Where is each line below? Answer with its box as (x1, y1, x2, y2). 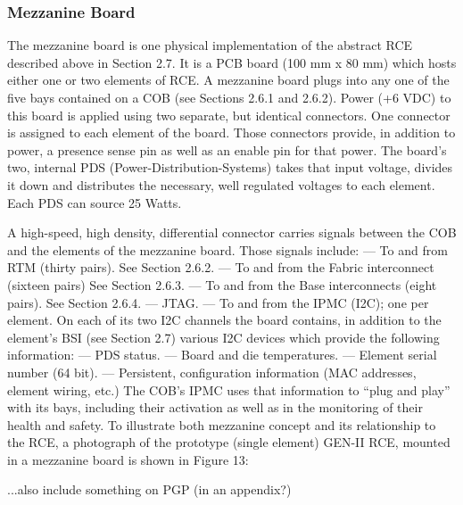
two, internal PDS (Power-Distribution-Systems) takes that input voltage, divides (7, 158, 453, 177)
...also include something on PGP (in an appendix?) (7, 480, 292, 499)
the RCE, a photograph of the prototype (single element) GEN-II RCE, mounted (7, 433, 451, 451)
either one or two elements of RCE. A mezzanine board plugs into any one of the (7, 70, 450, 89)
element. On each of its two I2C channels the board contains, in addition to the (7, 310, 442, 329)
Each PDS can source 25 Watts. (7, 193, 182, 211)
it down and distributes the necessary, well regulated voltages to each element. (7, 175, 435, 194)
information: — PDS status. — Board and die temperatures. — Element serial (7, 345, 437, 364)
